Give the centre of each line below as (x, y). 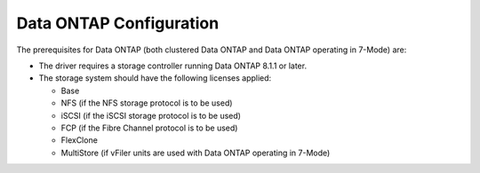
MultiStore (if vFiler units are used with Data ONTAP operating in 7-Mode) (196, 153)
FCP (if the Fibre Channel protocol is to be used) (149, 128)
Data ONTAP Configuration (118, 23)
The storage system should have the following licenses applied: (155, 78)
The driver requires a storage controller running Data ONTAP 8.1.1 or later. (172, 66)
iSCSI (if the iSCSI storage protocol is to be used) (151, 115)
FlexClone (79, 140)
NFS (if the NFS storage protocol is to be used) (147, 103)
